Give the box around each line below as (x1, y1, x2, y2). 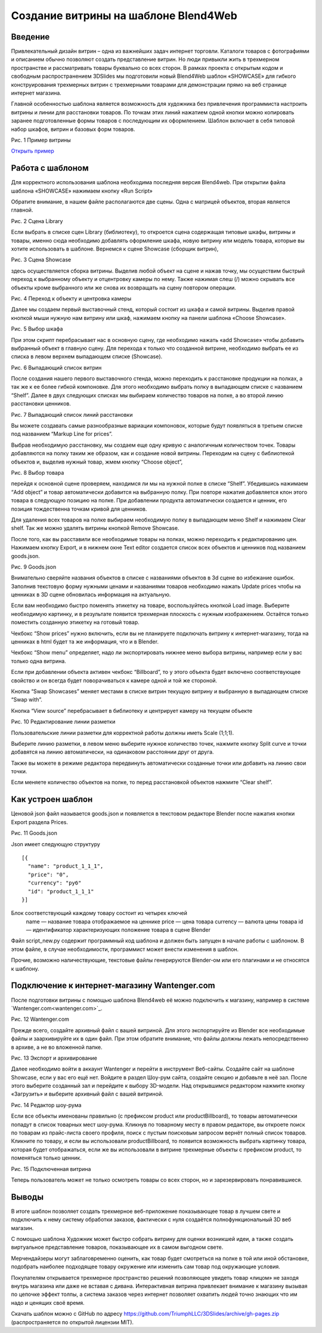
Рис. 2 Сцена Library (11, 217, 63, 224)
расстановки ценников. (11, 400, 71, 407)
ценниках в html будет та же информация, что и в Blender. (11, 638, 159, 645)
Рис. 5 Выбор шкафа (11, 325, 63, 333)
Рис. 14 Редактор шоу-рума (11, 1101, 82, 1109)
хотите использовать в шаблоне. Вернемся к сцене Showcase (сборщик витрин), (11, 245, 219, 252)
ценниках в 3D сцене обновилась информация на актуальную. (11, 591, 171, 598)
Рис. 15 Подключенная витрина (11, 1165, 91, 1172)
